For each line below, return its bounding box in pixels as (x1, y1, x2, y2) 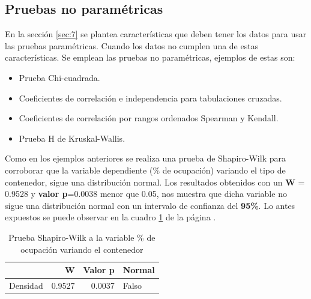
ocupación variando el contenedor (20, 243, 143, 255)
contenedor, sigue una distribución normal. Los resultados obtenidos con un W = (5, 175, 305, 188)
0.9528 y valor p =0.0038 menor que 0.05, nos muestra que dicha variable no (5, 187, 287, 200)
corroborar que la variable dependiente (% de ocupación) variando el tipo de (5, 163, 286, 176)
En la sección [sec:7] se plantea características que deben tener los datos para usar (5, 28, 307, 40)
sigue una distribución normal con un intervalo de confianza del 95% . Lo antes (5, 199, 295, 211)
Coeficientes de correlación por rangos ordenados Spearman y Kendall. (19, 112, 279, 124)
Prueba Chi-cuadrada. (19, 71, 100, 83)
